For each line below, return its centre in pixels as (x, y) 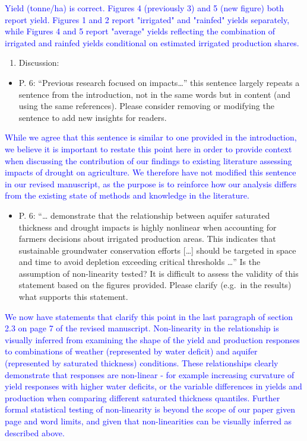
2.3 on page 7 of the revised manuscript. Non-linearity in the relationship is (142, 328)
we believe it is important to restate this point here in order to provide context (148, 148)
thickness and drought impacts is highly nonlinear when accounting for (148, 227)
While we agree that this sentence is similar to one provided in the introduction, (151, 137)
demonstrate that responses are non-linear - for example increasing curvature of (150, 374)
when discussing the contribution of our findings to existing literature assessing (148, 160)
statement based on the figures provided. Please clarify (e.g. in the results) (155, 285)
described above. (35, 432)
